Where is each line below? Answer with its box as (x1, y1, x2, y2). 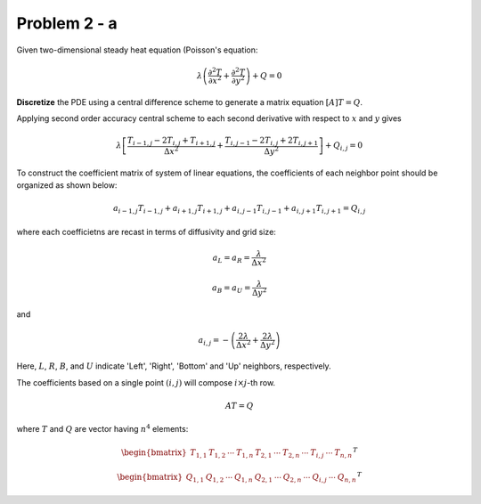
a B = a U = (212, 283, 251, 296)
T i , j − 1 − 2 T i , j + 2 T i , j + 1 (224, 135, 319, 148)
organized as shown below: (16, 180, 118, 191)
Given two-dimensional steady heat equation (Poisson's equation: (16, 45, 258, 55)
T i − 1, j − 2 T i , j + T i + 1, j (126, 135, 216, 148)
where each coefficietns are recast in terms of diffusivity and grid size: (16, 226, 276, 237)
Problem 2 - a (16, 13, 118, 33)
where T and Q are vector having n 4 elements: (16, 423, 189, 435)
